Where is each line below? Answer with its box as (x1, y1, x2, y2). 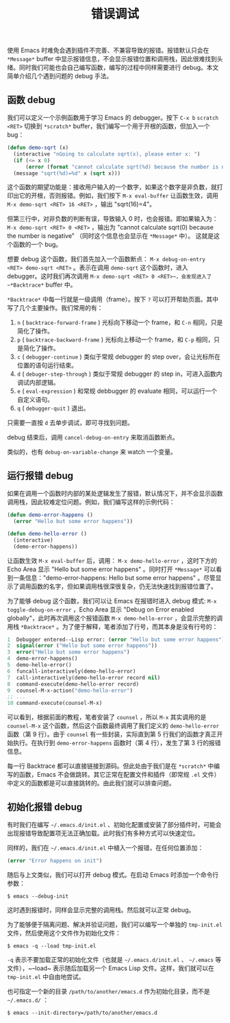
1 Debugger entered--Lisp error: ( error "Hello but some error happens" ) (7, 636, 225, 643)
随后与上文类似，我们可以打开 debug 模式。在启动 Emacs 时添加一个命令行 (7, 870, 219, 878)
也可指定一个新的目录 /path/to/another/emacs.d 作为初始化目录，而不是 (7, 987, 210, 995)
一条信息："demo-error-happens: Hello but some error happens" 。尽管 (12, 573, 216, 581)
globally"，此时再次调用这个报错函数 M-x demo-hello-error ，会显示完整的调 (7, 614, 223, 622)
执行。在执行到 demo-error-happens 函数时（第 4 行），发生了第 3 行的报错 (12, 738, 221, 747)
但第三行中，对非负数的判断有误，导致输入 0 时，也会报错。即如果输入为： (7, 215, 218, 223)
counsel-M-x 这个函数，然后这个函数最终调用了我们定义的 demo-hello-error (7, 721, 220, 730)
